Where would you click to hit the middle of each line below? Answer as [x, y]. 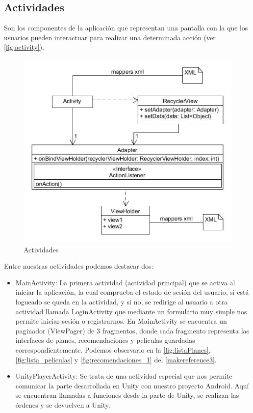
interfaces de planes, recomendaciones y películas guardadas [105, 340]
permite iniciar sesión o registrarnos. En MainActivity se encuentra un [121, 321]
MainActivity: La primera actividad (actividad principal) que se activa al [125, 282]
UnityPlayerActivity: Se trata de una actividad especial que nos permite [124, 376]
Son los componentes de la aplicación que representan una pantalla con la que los [126, 28]
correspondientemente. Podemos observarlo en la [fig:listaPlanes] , [113, 350]
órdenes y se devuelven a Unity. [63, 405]
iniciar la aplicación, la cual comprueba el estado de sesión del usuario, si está [132, 292]
